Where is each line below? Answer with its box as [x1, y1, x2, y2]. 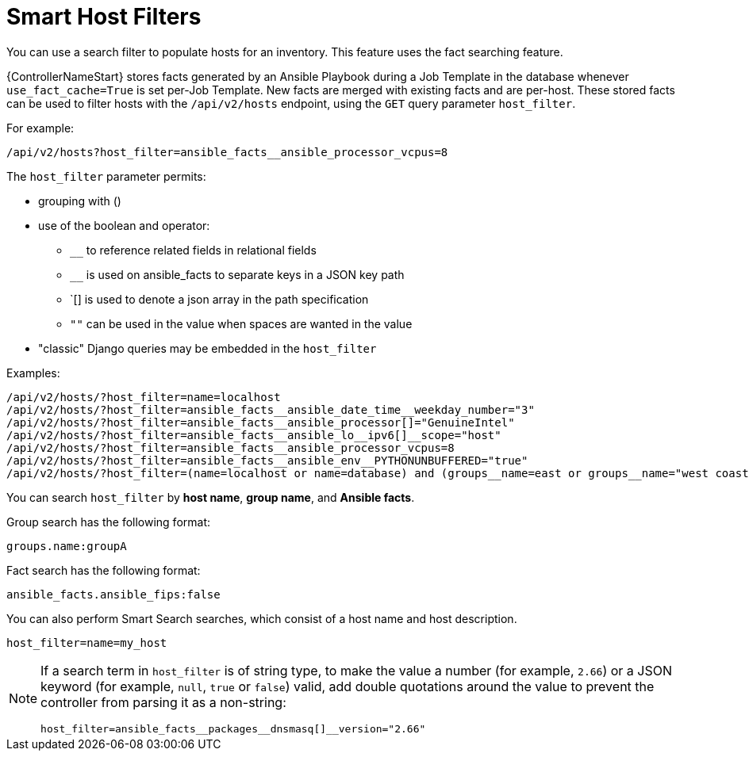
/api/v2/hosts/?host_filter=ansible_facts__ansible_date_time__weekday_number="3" [6, 403, 535, 416]
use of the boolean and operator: [38, 218, 210, 232]
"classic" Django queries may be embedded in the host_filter [38, 341, 377, 355]
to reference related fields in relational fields [86, 243, 317, 257]
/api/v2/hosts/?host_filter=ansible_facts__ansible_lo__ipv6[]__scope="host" [6, 428, 501, 442]
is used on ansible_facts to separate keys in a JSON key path [86, 267, 405, 281]
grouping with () [38, 193, 121, 208]
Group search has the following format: [6, 514, 211, 529]
